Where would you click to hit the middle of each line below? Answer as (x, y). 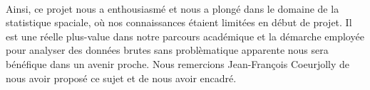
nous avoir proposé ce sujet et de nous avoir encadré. (121, 78)
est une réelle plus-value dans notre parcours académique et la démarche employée (185, 36)
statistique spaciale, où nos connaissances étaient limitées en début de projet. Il (179, 22)
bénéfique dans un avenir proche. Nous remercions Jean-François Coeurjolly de (178, 63)
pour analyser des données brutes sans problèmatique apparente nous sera (167, 50)
